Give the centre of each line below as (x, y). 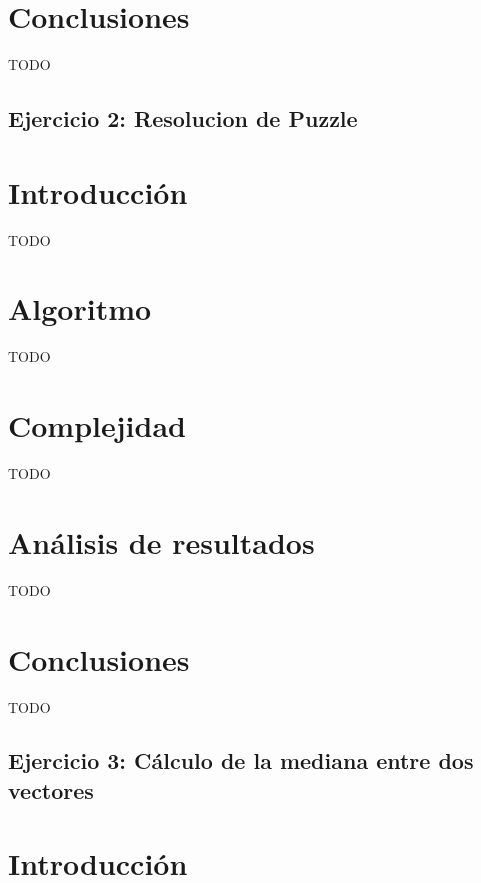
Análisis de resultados (161, 541)
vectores (51, 789)
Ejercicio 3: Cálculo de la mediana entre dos (241, 760)
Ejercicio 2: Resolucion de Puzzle (183, 118)
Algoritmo (80, 308)
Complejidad (97, 425)
